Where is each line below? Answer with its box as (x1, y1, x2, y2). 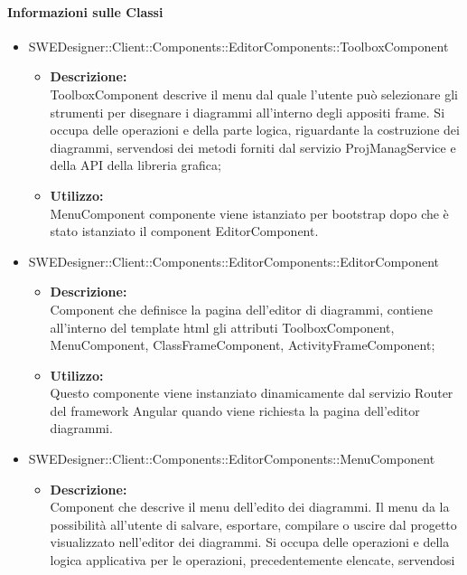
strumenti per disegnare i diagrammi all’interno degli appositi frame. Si (50, 102, 445, 121)
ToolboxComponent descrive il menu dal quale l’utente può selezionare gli (50, 84, 458, 103)
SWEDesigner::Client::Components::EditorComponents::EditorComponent (28, 251, 440, 270)
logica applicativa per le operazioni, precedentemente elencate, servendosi (50, 551, 455, 570)
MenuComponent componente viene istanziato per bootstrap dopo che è (50, 203, 449, 222)
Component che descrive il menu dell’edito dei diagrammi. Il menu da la (50, 497, 450, 516)
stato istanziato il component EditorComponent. (50, 222, 319, 240)
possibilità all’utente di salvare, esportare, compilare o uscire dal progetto (50, 514, 457, 533)
